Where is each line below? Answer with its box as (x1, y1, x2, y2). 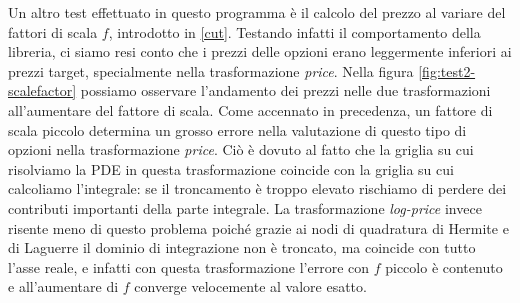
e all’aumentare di (8, 276, 119, 297)
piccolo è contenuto (385, 256, 503, 277)
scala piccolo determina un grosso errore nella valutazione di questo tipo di (8, 119, 467, 140)
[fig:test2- (418, 60, 476, 81)
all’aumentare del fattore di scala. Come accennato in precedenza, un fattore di (8, 99, 493, 120)
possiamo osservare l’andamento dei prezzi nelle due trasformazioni (80, 80, 491, 101)
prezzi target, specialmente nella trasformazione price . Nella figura (8, 60, 414, 81)
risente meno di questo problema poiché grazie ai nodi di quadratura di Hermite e (8, 217, 509, 238)
